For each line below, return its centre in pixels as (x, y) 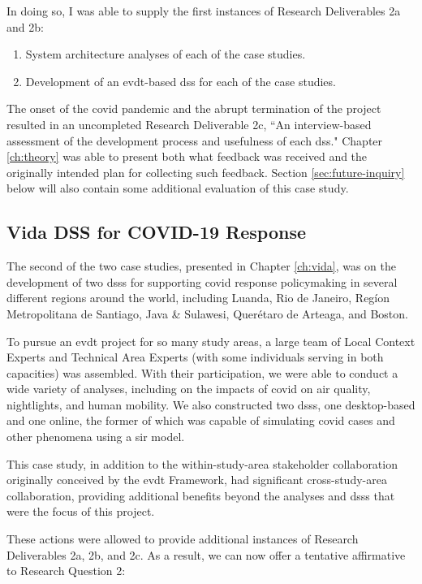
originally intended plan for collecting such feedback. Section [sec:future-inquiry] (206, 172)
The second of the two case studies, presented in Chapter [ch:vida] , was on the (201, 266)
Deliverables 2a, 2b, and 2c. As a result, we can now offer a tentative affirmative (206, 554)
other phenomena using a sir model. (96, 437)
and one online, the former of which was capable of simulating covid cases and (201, 420)
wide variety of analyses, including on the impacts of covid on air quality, (189, 389)
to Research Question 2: (66, 571)
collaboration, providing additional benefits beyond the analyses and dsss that (201, 495)
